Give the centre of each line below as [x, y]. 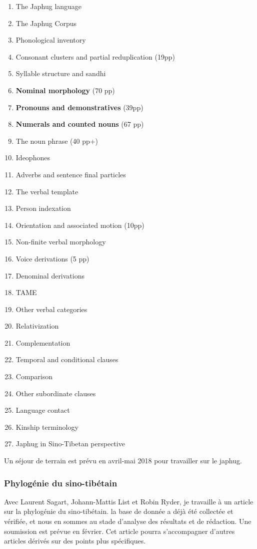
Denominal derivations [50, 275]
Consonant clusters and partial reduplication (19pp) [95, 56]
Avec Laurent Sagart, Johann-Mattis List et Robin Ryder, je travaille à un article [129, 501]
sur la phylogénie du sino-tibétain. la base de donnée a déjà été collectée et [119, 511]
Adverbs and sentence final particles [71, 174]
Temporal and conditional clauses [67, 359]
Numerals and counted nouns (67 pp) [80, 124]
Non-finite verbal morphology [61, 242]
